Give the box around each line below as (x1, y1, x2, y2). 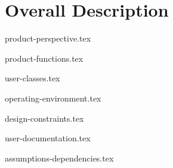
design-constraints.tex (5, 112, 84, 124)
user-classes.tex (5, 72, 60, 84)
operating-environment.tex (5, 91, 101, 104)
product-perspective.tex (5, 32, 91, 45)
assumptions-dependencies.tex (5, 151, 114, 164)
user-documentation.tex (5, 132, 91, 144)
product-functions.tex (5, 52, 84, 64)
